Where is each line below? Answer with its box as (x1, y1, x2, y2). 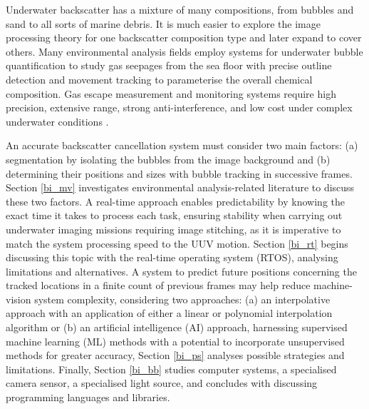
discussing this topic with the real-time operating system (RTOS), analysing (6, 250, 338, 265)
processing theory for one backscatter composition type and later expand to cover (6, 30, 362, 45)
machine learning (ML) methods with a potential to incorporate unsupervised (6, 333, 345, 348)
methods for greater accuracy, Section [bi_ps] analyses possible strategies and (6, 348, 345, 363)
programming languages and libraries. (6, 390, 170, 405)
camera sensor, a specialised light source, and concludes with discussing (6, 375, 318, 390)
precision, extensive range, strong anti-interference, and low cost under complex (6, 100, 353, 115)
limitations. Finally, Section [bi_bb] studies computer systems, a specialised (6, 361, 337, 376)
